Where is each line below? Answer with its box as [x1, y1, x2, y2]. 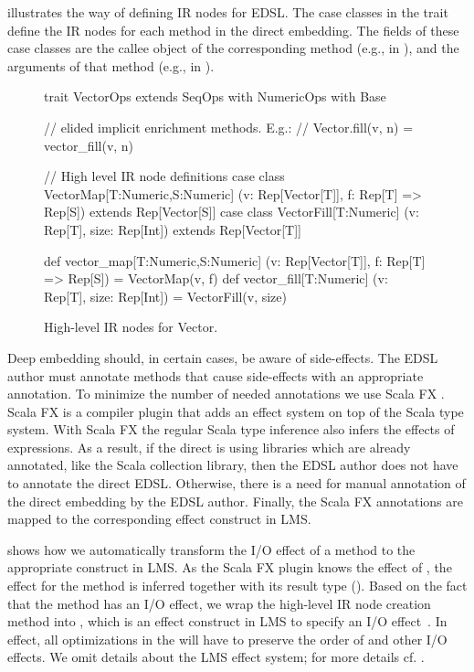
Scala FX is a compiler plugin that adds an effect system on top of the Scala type [7, 401, 464, 421]
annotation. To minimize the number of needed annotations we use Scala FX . [7, 384, 445, 403]
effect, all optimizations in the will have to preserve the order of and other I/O [7, 629, 448, 648]
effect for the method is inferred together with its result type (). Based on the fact [7, 576, 468, 595]
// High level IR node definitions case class [44, 166, 285, 186]
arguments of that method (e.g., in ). [7, 56, 215, 75]
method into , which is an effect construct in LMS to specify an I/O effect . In [7, 612, 448, 631]
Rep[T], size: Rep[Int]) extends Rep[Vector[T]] [44, 219, 301, 239]
